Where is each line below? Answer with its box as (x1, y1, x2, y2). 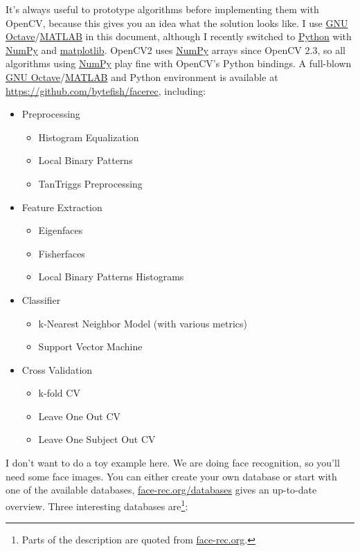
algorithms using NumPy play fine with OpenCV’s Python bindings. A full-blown (6, 56, 352, 71)
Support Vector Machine (38, 339, 143, 354)
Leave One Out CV (38, 408, 120, 423)
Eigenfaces (38, 223, 83, 237)
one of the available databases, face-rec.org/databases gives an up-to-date (6, 482, 317, 497)
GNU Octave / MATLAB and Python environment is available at (6, 69, 278, 84)
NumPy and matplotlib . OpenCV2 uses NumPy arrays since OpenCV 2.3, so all (6, 42, 345, 57)
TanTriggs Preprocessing (38, 176, 143, 190)
